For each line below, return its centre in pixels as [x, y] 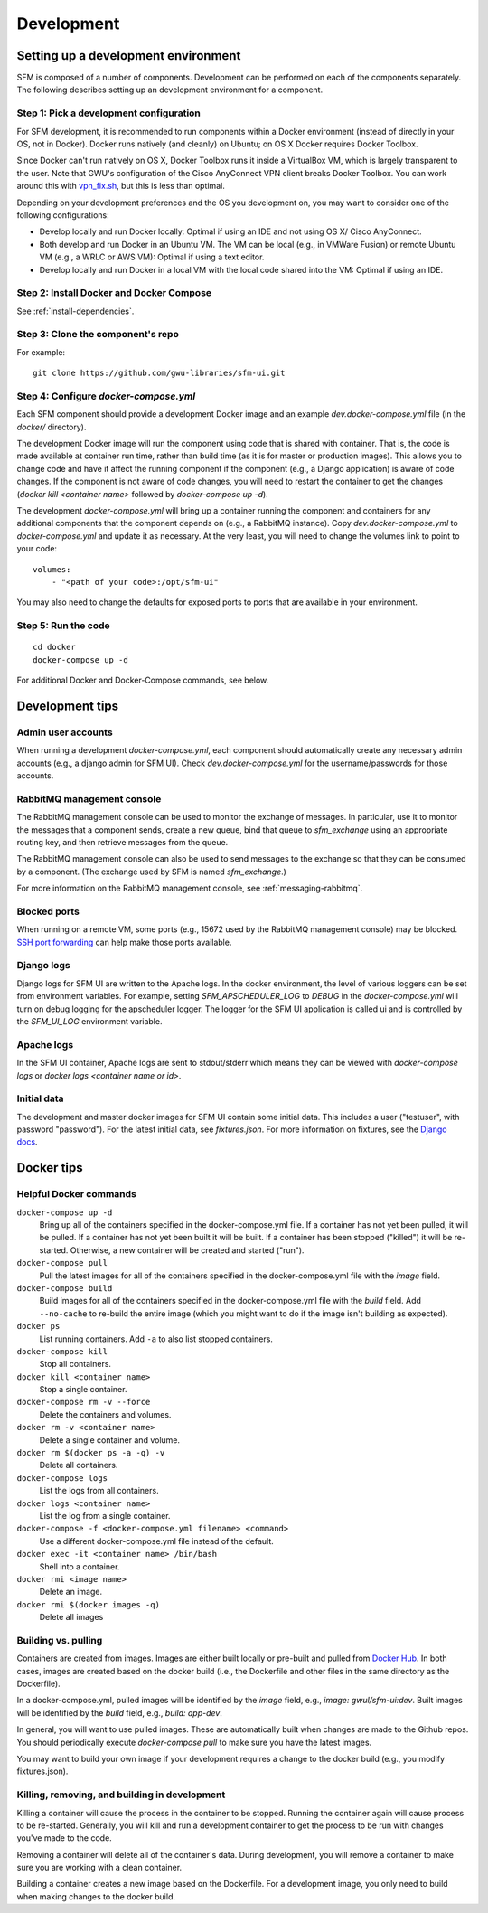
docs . [27, 1142]
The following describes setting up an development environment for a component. [170, 90]
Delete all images [71, 1617]
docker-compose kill [62, 1351]
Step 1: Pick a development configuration [108, 113]
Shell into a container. [80, 1566]
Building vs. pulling [60, 1640]
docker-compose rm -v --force [84, 1402]
